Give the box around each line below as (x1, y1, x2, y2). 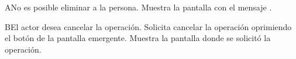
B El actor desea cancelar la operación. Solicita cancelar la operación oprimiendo (5, 20, 292, 32)
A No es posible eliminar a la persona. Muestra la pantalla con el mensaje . (5, 1, 272, 13)
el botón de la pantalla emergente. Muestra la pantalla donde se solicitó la (5, 32, 271, 44)
